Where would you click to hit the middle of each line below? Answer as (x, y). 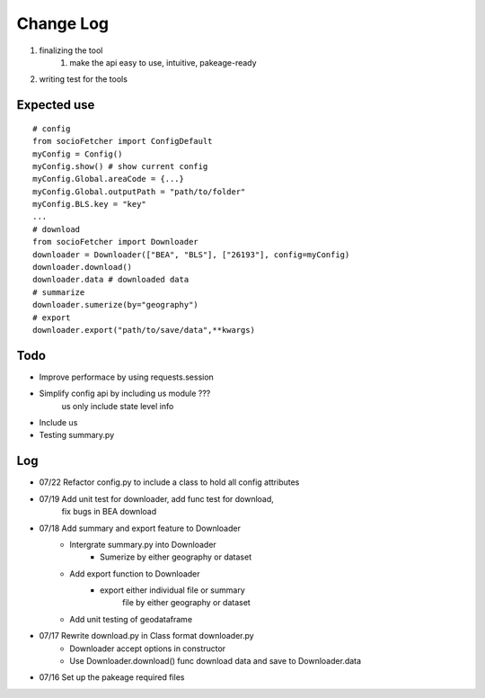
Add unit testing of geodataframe (131, 619)
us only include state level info (118, 406)
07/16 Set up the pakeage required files (112, 677)
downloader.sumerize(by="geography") (116, 305)
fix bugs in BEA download (109, 512)
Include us (58, 423)
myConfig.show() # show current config (120, 166)
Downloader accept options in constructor (148, 649)
